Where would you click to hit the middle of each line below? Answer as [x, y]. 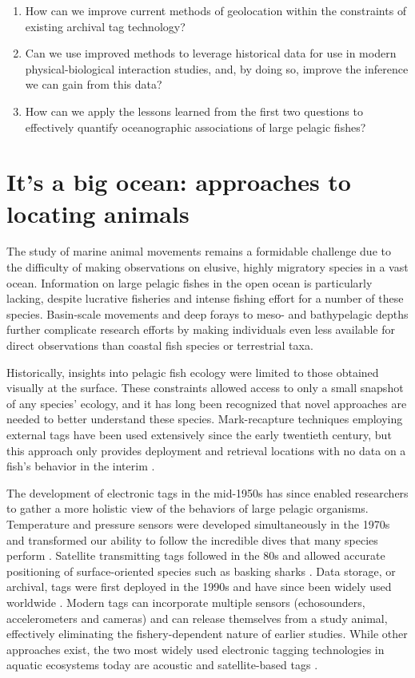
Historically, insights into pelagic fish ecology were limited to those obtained [193, 372]
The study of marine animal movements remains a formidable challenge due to [199, 251]
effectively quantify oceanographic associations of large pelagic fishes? [196, 127]
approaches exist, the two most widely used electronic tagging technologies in [196, 649]
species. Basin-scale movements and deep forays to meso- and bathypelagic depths [207, 313]
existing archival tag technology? [105, 26]
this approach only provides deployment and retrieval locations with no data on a [206, 450]
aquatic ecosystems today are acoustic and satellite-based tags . [162, 665]
